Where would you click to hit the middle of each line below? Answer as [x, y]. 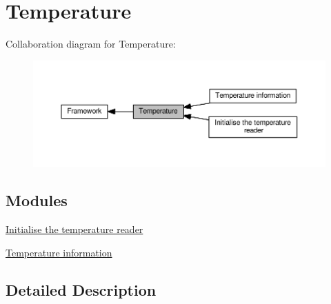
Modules [37, 200]
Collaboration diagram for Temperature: [91, 44]
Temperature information [59, 252]
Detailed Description [81, 289]
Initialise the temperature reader [74, 229]
